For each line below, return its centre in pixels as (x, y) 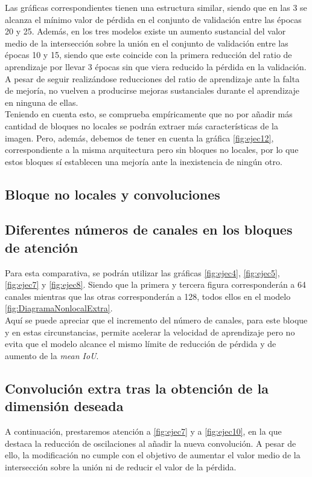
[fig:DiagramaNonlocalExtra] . (59, 308)
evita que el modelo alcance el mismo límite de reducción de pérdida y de (141, 344)
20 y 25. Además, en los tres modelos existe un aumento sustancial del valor (145, 31)
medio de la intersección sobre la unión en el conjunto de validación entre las (147, 43)
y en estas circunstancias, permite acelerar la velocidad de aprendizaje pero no (150, 332)
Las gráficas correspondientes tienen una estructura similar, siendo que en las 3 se (156, 7)
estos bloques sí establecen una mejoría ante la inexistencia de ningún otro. (144, 161)
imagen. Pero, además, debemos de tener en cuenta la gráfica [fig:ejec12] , (139, 138)
